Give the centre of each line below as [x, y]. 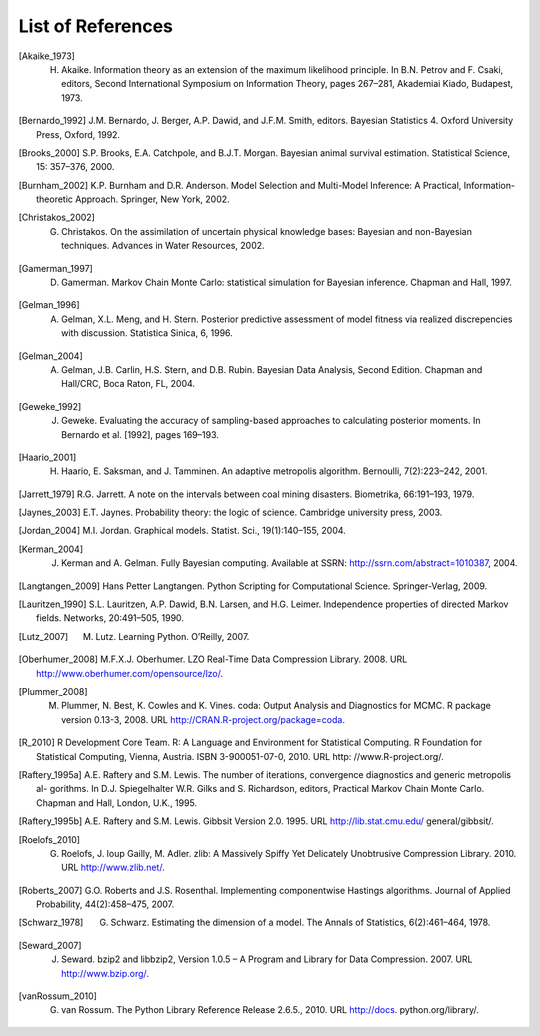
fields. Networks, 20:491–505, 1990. [110, 618]
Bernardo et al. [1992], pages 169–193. [140, 434]
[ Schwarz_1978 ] [51, 922]
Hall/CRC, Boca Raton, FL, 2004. [128, 384]
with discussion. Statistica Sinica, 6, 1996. [147, 333]
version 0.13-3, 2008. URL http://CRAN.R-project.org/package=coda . [203, 719]
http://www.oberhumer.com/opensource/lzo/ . [130, 673]
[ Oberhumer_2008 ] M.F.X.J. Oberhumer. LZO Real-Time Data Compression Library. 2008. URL [213, 659]
